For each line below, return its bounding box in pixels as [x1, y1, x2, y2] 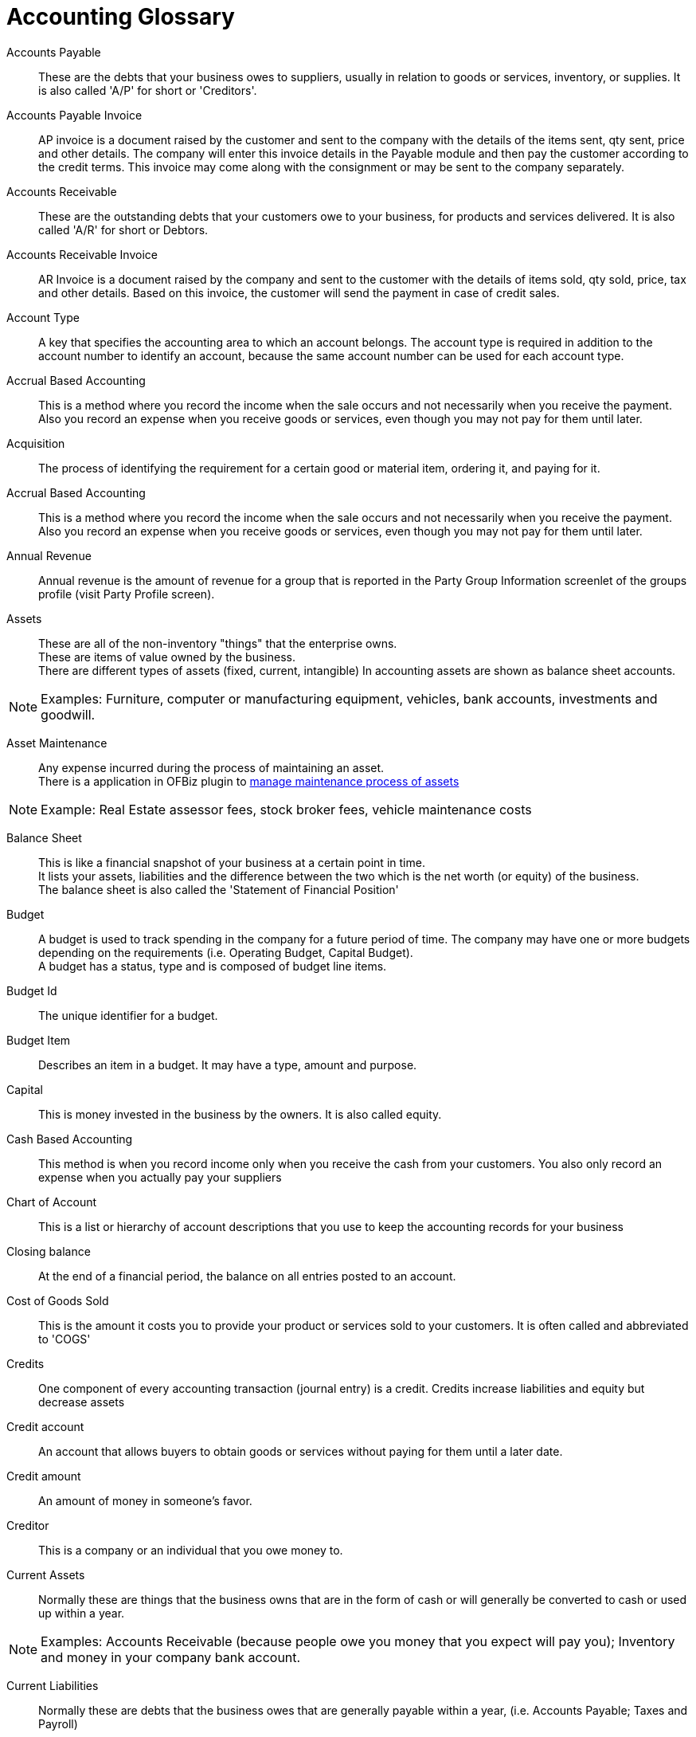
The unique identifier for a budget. [38, 1008, 218, 1022]
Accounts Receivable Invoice [6, 247, 158, 261]
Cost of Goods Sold [6, 1293, 109, 1308]
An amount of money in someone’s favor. [38, 1493, 252, 1508]
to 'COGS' [38, 1331, 91, 1346]
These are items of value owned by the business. [38, 649, 295, 664]
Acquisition [6, 436, 65, 450]
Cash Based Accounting [6, 1131, 133, 1146]
